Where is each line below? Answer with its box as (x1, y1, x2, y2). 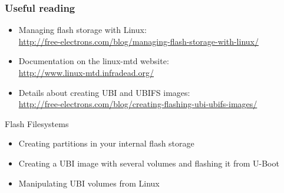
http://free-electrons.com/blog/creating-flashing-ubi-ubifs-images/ (18, 98, 257, 110)
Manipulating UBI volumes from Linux (18, 177, 160, 189)
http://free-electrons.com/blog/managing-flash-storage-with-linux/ (18, 35, 259, 47)
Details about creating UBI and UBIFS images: (18, 86, 190, 98)
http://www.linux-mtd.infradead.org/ (18, 66, 154, 78)
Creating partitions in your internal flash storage (18, 137, 194, 149)
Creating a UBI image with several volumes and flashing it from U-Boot (18, 157, 279, 169)
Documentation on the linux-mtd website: (18, 55, 169, 67)
